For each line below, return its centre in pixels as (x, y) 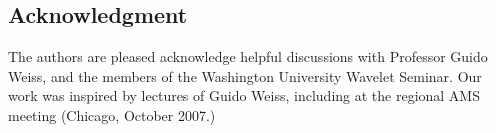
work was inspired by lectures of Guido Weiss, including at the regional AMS (244, 95)
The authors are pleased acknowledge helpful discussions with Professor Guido (248, 56)
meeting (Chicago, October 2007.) (112, 114)
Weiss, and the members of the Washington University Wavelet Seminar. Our (245, 75)
